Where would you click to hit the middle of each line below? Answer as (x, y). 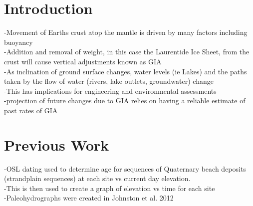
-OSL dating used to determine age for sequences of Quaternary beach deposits (125, 168)
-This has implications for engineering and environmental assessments (110, 91)
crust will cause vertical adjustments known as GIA (83, 61)
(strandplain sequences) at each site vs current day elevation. (97, 178)
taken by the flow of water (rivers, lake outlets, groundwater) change (109, 81)
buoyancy (18, 42)
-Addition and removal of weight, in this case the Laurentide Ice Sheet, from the (127, 52)
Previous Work (57, 144)
